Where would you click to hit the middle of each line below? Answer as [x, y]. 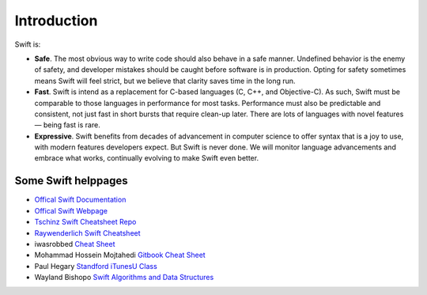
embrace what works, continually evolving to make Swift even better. [147, 158]
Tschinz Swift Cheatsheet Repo [85, 222]
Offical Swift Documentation [80, 200]
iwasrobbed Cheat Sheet [75, 244]
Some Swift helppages [71, 181]
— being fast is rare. [67, 125]
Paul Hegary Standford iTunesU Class [96, 266]
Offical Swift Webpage [71, 210]
